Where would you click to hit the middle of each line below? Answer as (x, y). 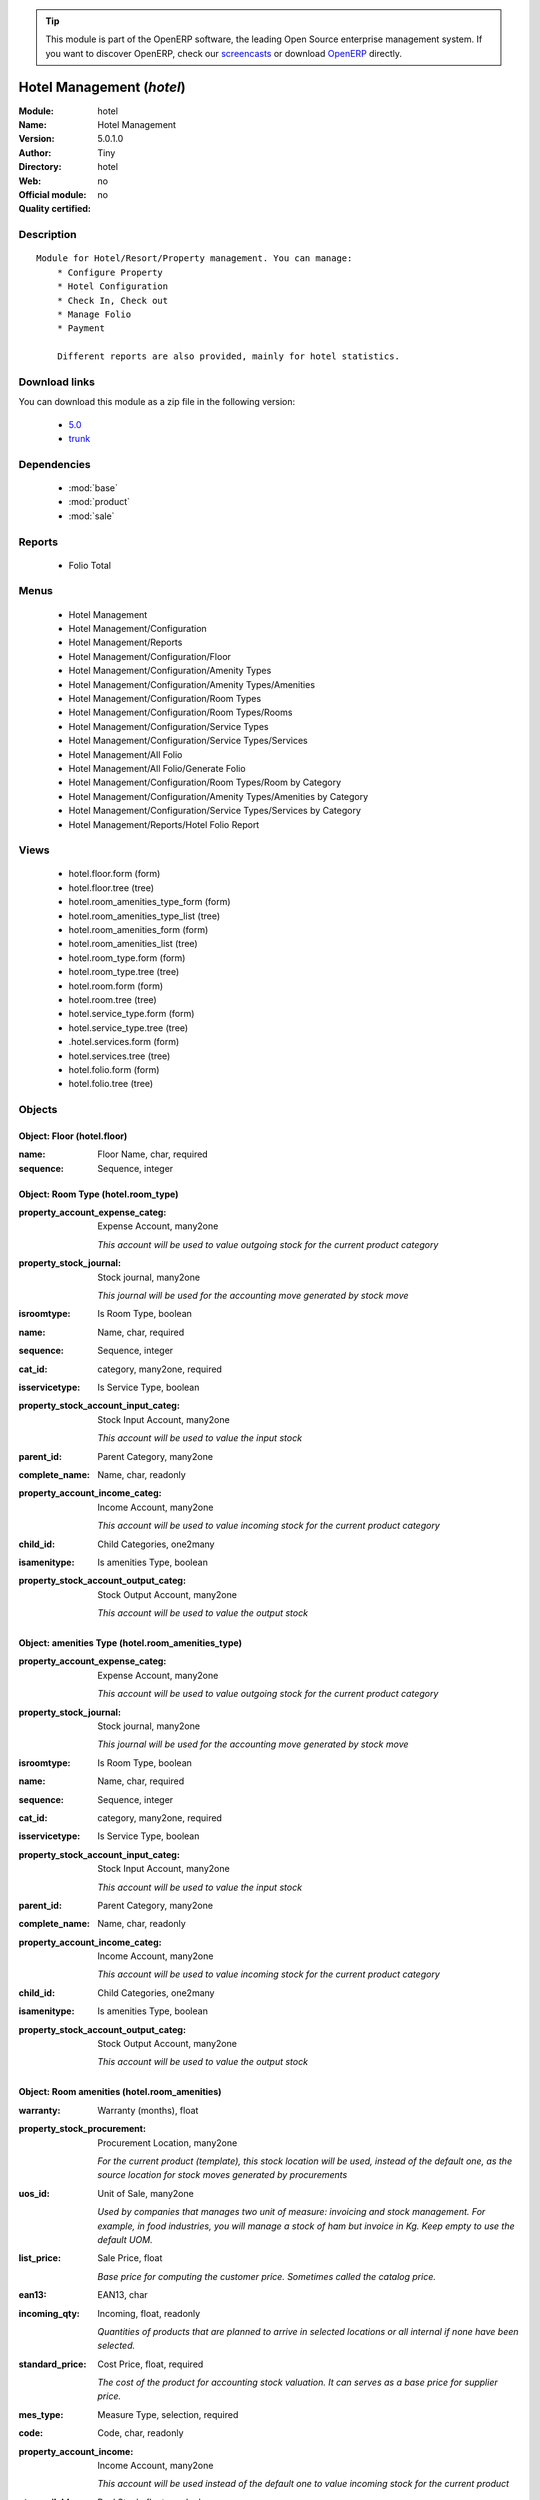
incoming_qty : (49, 2313)
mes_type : (41, 2414)
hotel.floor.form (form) (114, 874)
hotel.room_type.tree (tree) (124, 972)
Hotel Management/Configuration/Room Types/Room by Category (205, 782)
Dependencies (55, 464)
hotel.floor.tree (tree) (111, 887)
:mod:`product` (99, 502)
